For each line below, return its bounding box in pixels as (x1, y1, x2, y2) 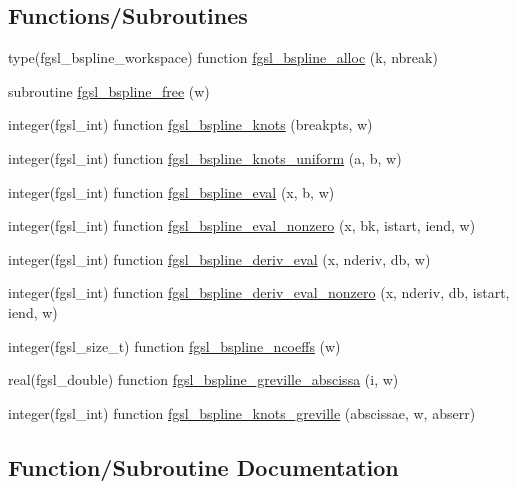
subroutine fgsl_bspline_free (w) (8, 80, 210, 101)
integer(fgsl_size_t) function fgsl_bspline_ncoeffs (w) (8, 335, 341, 356)
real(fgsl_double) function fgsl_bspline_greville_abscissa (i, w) (8, 369, 399, 390)
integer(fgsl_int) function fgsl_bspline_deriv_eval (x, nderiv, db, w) (8, 248, 431, 269)
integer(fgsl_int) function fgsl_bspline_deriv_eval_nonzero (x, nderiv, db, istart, (8, 282, 510, 303)
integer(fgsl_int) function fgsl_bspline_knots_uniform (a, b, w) (8, 147, 402, 168)
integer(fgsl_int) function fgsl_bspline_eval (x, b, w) (8, 181, 335, 202)
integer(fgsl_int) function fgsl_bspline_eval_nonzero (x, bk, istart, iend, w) (8, 215, 476, 236)
